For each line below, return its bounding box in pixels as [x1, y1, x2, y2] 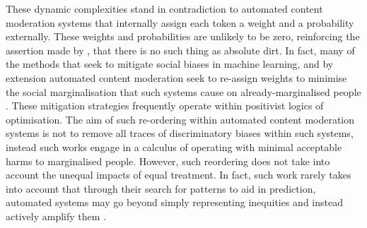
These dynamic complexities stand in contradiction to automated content [6, 1, 323, 16]
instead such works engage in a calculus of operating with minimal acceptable [6, 139, 342, 154]
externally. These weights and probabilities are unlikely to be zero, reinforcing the [6, 29, 360, 44]
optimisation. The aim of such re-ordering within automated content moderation [6, 112, 355, 126]
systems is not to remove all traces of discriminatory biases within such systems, [6, 126, 354, 140]
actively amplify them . [6, 208, 106, 223]
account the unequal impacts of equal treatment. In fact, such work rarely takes [6, 167, 351, 182]
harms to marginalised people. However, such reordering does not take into [6, 153, 330, 168]
